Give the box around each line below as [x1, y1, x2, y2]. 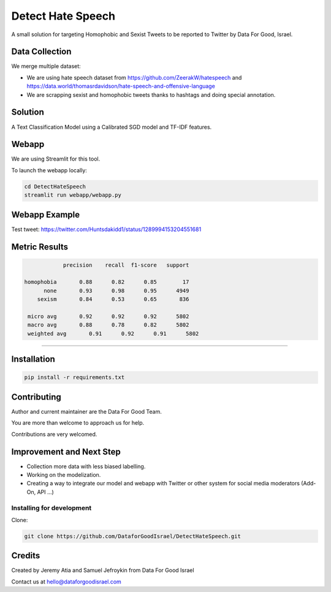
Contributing [11, 392, 61, 402]
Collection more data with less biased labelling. [26, 463, 146, 470]
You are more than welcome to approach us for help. [11, 419, 145, 427]
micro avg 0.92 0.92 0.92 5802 [28, 313, 189, 320]
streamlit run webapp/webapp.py [24, 192, 122, 199]
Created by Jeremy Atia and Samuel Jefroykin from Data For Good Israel [11, 567, 194, 574]
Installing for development [11, 503, 92, 512]
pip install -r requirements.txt [24, 374, 125, 381]
